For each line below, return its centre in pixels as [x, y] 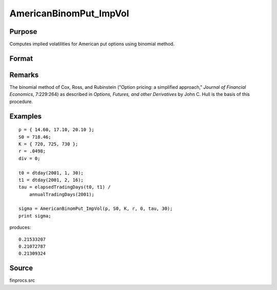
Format [21, 58]
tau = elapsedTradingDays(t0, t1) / [65, 187]
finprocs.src [22, 280]
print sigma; [35, 216]
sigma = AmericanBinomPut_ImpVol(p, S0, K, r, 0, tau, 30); [96, 209]
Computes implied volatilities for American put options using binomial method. [92, 44]
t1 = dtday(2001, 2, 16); [51, 180]
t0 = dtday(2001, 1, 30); [51, 173]
